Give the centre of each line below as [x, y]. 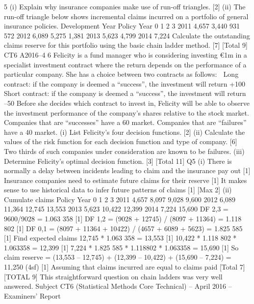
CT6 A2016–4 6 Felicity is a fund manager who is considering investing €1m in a [126, 54]
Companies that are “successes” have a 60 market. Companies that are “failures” [125, 122]
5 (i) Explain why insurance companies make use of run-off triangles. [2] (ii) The [125, 6]
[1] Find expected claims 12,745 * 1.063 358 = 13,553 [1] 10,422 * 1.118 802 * [120, 238]
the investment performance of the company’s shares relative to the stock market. [127, 112]
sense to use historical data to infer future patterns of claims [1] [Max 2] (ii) [118, 190]
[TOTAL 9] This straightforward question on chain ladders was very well [113, 276]
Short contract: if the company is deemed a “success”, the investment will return [125, 93]
